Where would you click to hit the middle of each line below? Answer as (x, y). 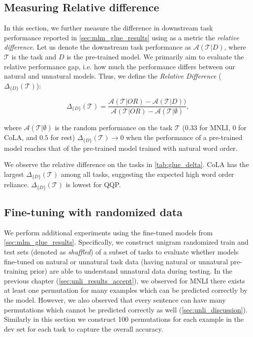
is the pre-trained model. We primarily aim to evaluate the (155, 56)
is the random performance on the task (114, 127)
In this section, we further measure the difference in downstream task (109, 28)
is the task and (34, 56)
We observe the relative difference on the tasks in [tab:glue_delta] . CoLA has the (126, 164)
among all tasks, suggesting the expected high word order (147, 174)
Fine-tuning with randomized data (93, 212)
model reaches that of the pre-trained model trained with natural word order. (121, 148)
